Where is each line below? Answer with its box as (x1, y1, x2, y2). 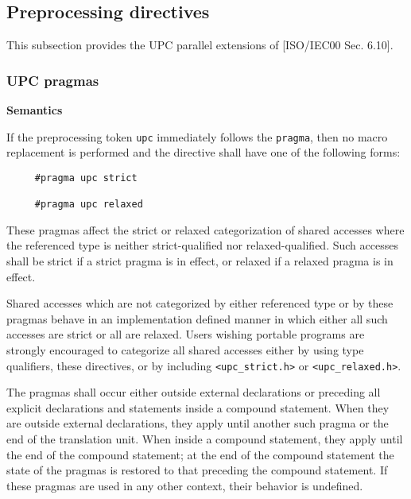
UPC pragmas (6, 70, 99, 90)
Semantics (6, 102, 63, 118)
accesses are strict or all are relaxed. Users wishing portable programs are (6, 326, 365, 342)
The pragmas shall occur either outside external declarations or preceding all (6, 384, 381, 400)
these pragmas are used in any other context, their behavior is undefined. (6, 477, 363, 493)
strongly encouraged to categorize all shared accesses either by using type (6, 341, 364, 358)
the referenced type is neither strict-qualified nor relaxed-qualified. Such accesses (6, 237, 398, 253)
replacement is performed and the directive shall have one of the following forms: (6, 144, 401, 161)
